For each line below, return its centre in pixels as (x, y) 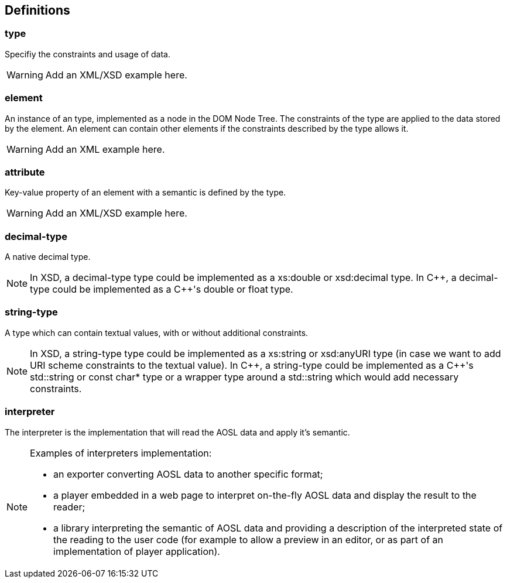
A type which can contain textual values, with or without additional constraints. (157, 332)
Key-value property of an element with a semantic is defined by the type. (145, 193)
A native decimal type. (48, 257)
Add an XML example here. (105, 149)
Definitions (37, 10)
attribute (25, 172)
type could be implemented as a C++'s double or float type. (162, 289)
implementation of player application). (137, 551)
